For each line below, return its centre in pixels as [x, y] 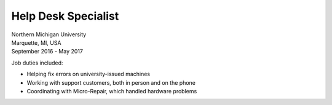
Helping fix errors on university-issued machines [89, 74]
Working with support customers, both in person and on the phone [111, 82]
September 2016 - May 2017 [47, 52]
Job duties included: [37, 63]
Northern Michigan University [49, 34]
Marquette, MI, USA [36, 42]
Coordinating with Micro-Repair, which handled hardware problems [112, 91]
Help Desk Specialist [65, 16]
